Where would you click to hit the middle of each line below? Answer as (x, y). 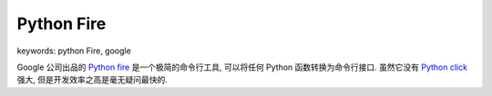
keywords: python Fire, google (74, 51)
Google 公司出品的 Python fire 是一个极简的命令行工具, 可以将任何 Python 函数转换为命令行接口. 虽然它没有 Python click (242, 67)
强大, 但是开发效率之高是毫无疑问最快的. (92, 80)
